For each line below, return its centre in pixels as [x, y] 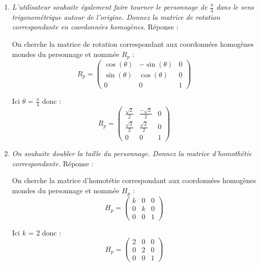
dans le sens [235, 7]
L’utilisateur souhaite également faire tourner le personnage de [110, 7]
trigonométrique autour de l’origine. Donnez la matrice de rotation [116, 17]
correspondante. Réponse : [53, 163]
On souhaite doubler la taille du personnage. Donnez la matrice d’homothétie [132, 153]
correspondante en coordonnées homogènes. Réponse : [95, 27]
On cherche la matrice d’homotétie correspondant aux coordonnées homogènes [134, 180]
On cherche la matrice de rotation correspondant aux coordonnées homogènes [133, 44]
